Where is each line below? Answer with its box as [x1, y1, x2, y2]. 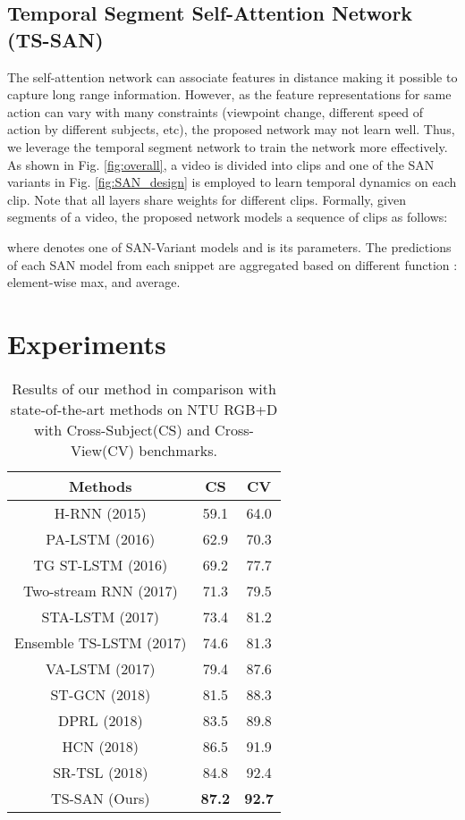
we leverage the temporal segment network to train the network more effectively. [7, 137, 448, 156]
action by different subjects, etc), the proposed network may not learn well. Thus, [7, 120, 455, 139]
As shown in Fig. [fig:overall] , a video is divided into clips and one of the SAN [7, 155, 435, 173]
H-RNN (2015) [54, 502, 147, 523]
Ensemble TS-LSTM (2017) [14, 631, 187, 653]
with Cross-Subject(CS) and [34, 418, 210, 440]
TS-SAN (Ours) [51, 787, 150, 808]
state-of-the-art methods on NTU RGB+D [10, 398, 278, 419]
